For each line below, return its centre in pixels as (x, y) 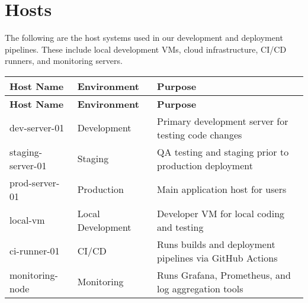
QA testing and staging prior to (223, 151)
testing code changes (200, 134)
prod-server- (35, 182)
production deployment (205, 165)
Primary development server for (223, 121)
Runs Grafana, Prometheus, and (224, 275)
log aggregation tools (200, 288)
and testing (180, 227)
